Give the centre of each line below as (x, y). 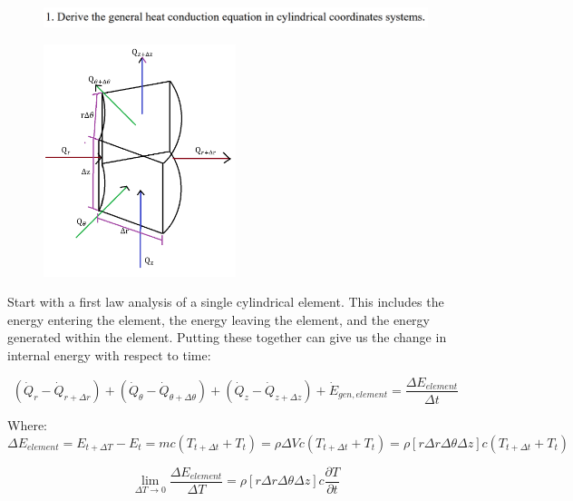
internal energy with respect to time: (109, 354)
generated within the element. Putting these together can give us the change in (227, 337)
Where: (27, 424)
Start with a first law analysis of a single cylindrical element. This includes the (226, 302)
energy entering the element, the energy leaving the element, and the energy (219, 319)
